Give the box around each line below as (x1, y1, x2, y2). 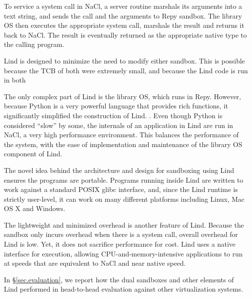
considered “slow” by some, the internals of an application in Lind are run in (4, 120, 233, 130)
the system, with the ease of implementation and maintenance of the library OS (4, 139, 242, 149)
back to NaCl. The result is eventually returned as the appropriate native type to (4, 29, 247, 40)
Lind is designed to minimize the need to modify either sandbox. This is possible (4, 55, 245, 65)
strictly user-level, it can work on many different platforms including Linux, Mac (4, 193, 245, 204)
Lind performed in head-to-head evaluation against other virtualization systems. (4, 284, 243, 294)
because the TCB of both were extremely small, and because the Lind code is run (4, 65, 248, 75)
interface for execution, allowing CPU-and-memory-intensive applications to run (4, 248, 243, 258)
